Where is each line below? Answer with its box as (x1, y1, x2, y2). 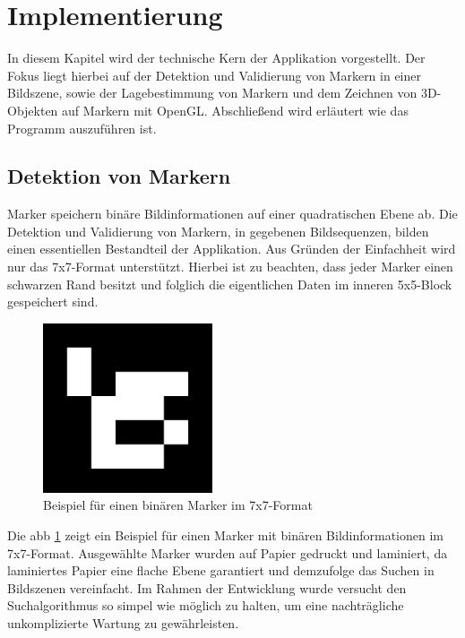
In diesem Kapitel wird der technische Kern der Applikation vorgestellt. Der (7, 48, 426, 67)
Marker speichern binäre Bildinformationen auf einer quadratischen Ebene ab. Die (7, 204, 458, 223)
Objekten (7, 100, 58, 119)
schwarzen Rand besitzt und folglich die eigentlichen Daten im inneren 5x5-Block (7, 274, 452, 293)
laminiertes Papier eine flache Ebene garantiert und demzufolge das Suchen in (7, 561, 435, 580)
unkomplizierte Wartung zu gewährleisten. (7, 613, 239, 632)
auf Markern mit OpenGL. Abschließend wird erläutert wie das (62, 100, 409, 119)
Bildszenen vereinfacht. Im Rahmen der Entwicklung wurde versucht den (7, 578, 407, 597)
